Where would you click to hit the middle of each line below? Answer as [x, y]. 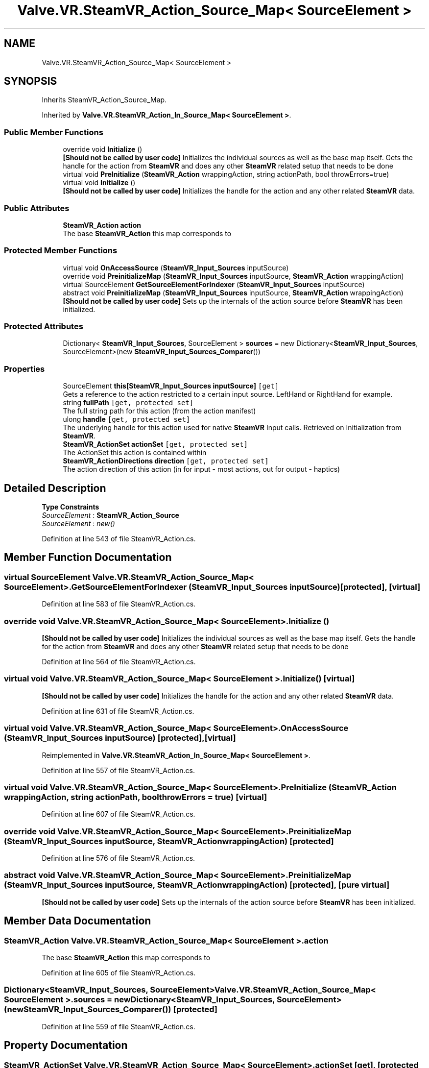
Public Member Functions [54, 132]
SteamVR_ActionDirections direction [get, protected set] [166, 461]
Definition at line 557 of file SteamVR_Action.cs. [118, 770]
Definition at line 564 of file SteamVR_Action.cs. [119, 662]
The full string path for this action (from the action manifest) [159, 411]
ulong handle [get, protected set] [127, 419]
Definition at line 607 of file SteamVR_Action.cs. [119, 814]
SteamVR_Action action [102, 225]
